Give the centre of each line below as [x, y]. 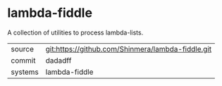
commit [23, 60]
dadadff [58, 60]
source [22, 49]
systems [25, 72]
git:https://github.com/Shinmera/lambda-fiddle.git [129, 49]
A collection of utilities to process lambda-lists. [75, 32]
